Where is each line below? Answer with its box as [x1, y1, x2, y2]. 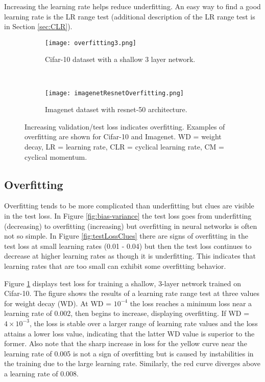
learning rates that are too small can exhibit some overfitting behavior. [4, 261, 226, 271]
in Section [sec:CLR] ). [4, 21, 73, 32]
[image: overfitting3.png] [45, 39, 136, 47]
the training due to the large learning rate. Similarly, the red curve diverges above [4, 358, 261, 369]
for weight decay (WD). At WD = [4, 298, 112, 308]
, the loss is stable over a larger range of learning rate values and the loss [29, 317, 258, 328]
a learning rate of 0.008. [4, 368, 79, 378]
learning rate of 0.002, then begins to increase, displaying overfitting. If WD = [4, 308, 250, 319]
